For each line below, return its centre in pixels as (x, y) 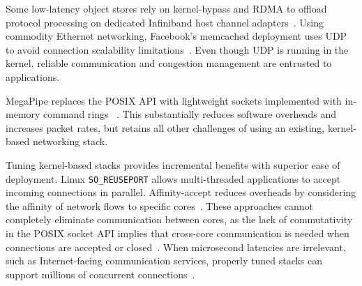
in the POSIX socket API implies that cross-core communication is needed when (178, 233)
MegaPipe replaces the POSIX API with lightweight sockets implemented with (174, 100)
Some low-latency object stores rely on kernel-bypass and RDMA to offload (166, 8)
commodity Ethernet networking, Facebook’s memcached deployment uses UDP (176, 36)
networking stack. (70, 141)
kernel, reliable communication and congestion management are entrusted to (169, 63)
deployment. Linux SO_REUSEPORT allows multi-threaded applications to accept (173, 178)
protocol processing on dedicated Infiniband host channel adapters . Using (165, 22)
